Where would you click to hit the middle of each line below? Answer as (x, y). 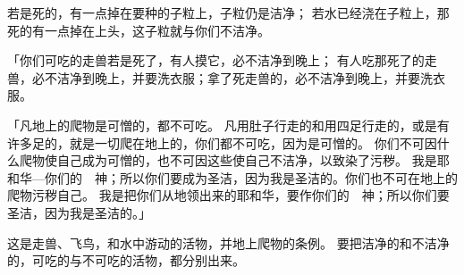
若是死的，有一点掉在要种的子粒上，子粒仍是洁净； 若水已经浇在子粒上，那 (228, 12)
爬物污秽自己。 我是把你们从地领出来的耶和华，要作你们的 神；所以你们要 (228, 195)
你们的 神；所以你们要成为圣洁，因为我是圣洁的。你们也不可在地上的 (251, 177)
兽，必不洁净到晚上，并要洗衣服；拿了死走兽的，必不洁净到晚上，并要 (214, 77)
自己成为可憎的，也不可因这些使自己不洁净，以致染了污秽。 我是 (247, 160)
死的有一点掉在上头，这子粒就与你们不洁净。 (139, 30)
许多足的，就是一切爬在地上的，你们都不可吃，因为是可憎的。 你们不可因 (222, 142)
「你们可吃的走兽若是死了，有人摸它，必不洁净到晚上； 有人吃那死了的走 (222, 60)
